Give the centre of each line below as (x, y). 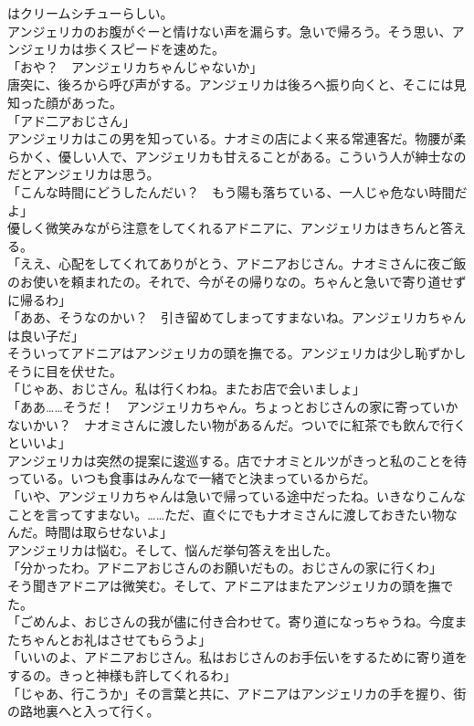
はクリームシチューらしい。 (90, 13)
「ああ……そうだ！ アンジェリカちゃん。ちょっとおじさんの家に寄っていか (233, 407)
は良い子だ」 (46, 335)
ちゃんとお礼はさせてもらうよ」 (116, 639)
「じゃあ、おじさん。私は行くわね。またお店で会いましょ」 (186, 389)
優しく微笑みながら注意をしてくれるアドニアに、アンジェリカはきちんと (224, 228)
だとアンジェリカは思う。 (84, 174)
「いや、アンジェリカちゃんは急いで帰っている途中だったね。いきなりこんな (237, 496)
